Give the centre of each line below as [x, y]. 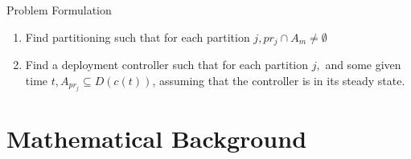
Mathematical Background [157, 138]
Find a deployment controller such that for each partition [167, 65]
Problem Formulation [59, 10]
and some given [363, 65]
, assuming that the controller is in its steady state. [279, 80]
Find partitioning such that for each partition [138, 37]
